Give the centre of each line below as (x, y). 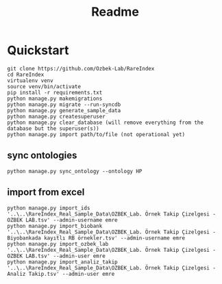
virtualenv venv (30, 80)
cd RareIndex (26, 75)
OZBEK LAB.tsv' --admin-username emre (62, 220)
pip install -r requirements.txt (55, 92)
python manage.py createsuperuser (57, 116)
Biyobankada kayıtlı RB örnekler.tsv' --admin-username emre (96, 238)
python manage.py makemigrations (55, 99)
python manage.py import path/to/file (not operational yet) (96, 134)
